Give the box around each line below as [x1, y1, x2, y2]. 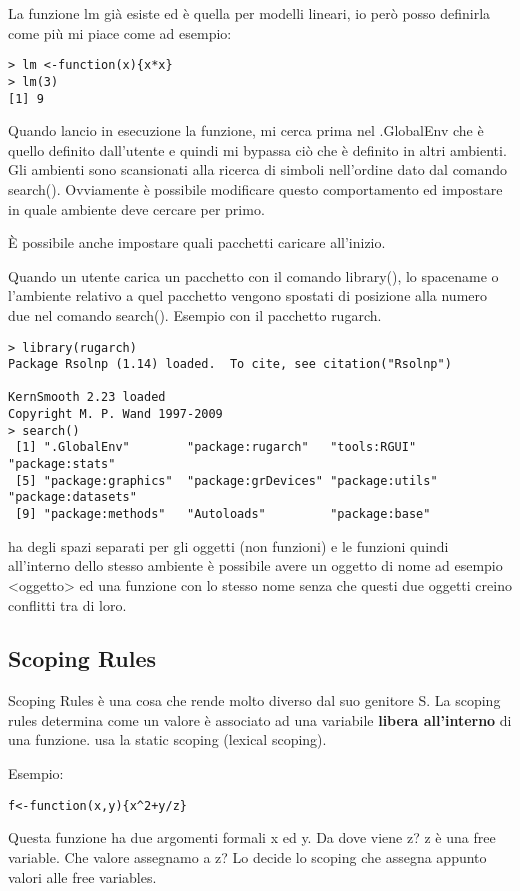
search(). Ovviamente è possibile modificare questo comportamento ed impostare [8, 178, 503, 199]
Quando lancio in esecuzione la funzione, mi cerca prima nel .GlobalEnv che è [8, 120, 484, 141]
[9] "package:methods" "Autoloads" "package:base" [15, 507, 431, 522]
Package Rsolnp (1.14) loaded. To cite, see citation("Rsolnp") [8, 357, 452, 372]
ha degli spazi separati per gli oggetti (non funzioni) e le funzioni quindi [8, 535, 449, 556]
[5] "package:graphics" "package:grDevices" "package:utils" [15, 473, 438, 488]
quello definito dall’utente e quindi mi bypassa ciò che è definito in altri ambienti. [8, 139, 507, 160]
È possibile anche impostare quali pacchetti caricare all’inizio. [8, 232, 386, 253]
